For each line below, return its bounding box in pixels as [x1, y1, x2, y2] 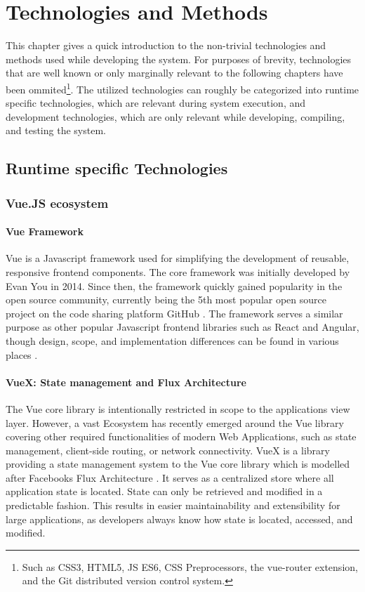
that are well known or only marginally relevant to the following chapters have [6, 65, 343, 80]
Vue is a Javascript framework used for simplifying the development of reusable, [6, 251, 350, 265]
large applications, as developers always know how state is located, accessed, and [6, 511, 353, 526]
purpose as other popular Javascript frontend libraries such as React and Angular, [6, 320, 359, 334]
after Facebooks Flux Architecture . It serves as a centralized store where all [6, 470, 334, 485]
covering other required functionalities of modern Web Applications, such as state [6, 429, 357, 444]
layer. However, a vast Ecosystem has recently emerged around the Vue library [6, 415, 344, 430]
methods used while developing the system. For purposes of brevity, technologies [6, 51, 352, 66]
